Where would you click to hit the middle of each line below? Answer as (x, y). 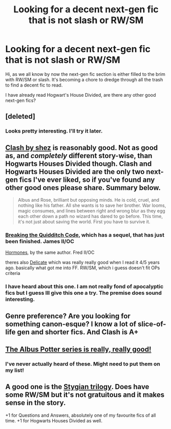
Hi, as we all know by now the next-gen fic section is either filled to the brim (85, 74)
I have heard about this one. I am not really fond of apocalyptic (84, 287)
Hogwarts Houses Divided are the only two (75, 172)
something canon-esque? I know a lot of (71, 324)
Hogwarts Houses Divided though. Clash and (79, 164)
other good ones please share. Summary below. (83, 188)
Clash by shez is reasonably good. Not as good (82, 148)
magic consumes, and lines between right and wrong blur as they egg (91, 211)
